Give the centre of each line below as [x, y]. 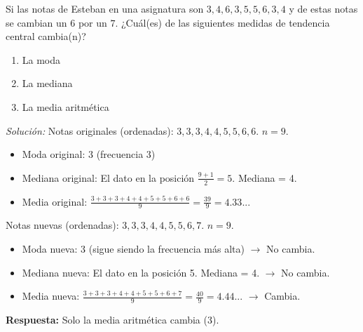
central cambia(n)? [46, 36]
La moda [41, 59]
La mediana [47, 83]
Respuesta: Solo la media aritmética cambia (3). [112, 320]
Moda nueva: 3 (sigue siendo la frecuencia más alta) [133, 248]
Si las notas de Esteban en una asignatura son [105, 8]
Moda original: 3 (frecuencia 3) [89, 154]
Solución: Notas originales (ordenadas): [90, 130]
